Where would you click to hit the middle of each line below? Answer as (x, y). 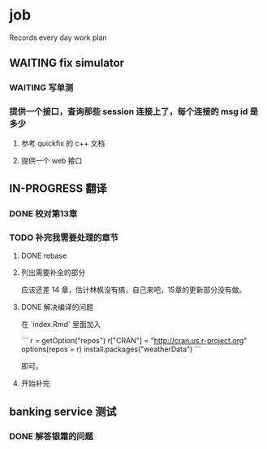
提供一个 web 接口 (52, 160)
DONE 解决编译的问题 (57, 307)
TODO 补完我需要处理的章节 (64, 238)
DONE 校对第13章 (43, 213)
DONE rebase (44, 256)
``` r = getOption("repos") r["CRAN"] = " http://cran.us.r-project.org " (134, 341)
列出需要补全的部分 (53, 272)
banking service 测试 (63, 411)
